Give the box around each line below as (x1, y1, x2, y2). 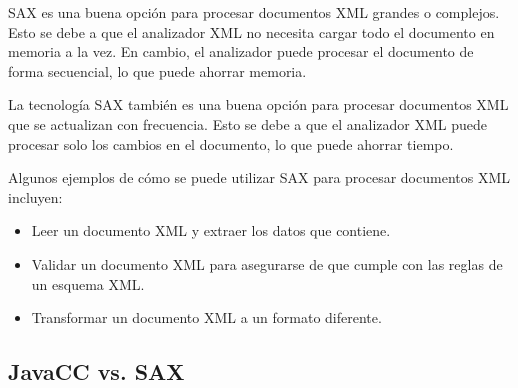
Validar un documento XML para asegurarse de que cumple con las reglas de (31, 253, 503, 274)
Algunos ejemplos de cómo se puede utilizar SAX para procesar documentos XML (8, 167, 510, 188)
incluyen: (8, 186, 63, 207)
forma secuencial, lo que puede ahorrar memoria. (8, 60, 307, 81)
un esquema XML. (31, 273, 145, 294)
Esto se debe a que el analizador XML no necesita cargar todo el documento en (8, 21, 495, 42)
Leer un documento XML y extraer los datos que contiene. (31, 220, 391, 241)
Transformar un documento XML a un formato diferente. (31, 307, 382, 328)
